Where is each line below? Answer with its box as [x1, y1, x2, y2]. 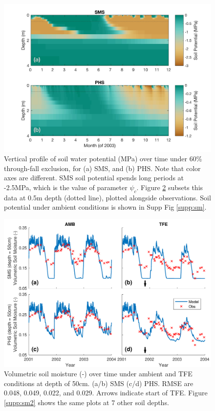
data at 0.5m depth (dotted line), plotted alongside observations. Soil [4, 192, 211, 202]
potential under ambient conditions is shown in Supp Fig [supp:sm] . [4, 202, 207, 212]
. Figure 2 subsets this [136, 182, 203, 193]
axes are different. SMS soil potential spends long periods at [4, 173, 184, 183]
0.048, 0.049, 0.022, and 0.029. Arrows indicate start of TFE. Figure [4, 388, 208, 398]
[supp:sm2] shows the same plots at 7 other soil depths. [4, 397, 169, 408]
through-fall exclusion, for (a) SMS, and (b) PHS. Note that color [4, 163, 201, 173]
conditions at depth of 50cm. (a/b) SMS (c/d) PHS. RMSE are [4, 378, 193, 388]
